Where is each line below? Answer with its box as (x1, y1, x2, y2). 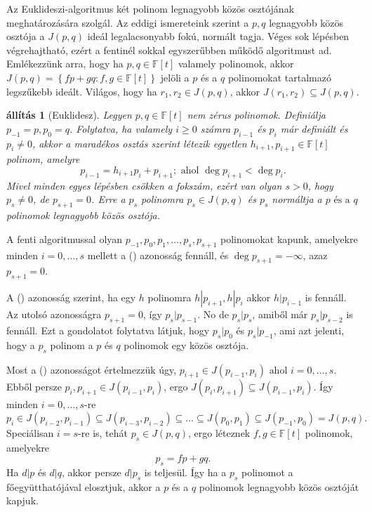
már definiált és (280, 121, 348, 136)
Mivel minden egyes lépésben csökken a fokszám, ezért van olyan (6, 178, 282, 192)
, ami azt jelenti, (273, 322, 345, 337)
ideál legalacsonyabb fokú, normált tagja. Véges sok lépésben (87, 29, 350, 44)
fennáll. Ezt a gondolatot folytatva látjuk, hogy (6, 322, 210, 337)
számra (200, 121, 231, 136)
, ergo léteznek (187, 425, 251, 440)
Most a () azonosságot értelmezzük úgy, (6, 362, 177, 376)
